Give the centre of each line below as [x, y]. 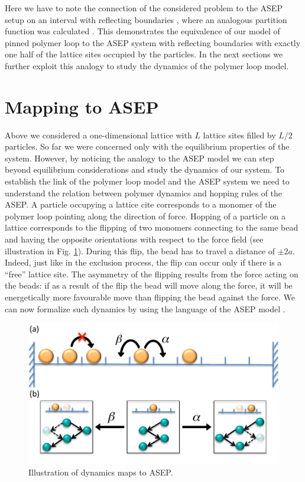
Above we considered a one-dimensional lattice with [98, 135]
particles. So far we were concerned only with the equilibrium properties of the [147, 146]
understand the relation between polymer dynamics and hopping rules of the [144, 193]
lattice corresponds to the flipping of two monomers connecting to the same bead [152, 227]
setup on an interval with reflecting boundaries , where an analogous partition [146, 19]
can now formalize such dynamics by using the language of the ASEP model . [145, 308]
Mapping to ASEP [82, 106]
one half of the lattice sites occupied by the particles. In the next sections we [144, 54]
